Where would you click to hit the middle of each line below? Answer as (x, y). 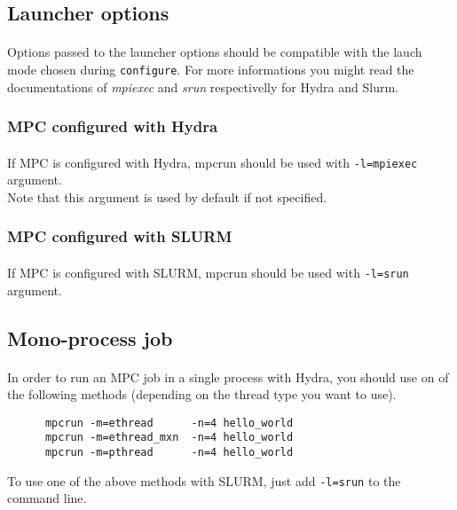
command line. (47, 498)
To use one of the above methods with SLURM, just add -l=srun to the (204, 480)
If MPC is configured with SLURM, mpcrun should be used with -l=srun (208, 272)
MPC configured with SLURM (120, 236)
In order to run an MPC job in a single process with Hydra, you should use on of (228, 377)
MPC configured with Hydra (113, 126)
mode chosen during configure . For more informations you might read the (211, 69)
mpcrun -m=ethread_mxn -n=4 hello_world (169, 438)
